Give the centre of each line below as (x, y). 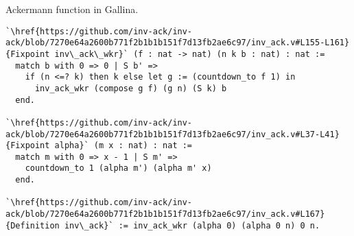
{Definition (33, 225)
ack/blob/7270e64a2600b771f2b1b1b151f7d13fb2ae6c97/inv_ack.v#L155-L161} (178, 43)
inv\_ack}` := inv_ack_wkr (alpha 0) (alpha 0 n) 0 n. (192, 225)
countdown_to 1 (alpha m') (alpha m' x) (118, 168)
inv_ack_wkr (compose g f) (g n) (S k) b (131, 88)
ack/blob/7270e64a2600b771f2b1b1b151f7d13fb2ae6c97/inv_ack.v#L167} (165, 214)
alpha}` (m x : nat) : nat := (123, 146)
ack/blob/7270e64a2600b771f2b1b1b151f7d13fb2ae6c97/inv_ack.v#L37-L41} (173, 134)
